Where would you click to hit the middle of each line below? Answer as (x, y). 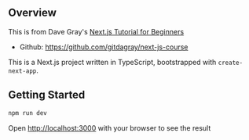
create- (231, 63)
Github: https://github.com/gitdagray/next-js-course (104, 47)
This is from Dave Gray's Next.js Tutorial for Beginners (96, 31)
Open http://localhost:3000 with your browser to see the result (110, 127)
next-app (22, 71)
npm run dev (27, 113)
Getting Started (47, 95)
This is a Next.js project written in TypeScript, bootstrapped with (112, 62)
